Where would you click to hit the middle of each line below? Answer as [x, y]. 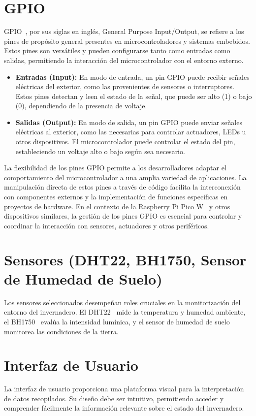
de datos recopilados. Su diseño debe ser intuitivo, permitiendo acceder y [114, 398]
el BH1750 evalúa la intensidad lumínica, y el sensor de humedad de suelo [117, 321]
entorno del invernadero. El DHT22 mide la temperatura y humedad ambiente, [125, 312]
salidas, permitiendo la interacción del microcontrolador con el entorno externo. [124, 60]
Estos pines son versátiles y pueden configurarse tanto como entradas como [117, 50]
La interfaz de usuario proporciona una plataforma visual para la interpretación [124, 389]
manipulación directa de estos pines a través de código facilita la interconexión [122, 187]
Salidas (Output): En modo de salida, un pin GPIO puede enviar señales [129, 122]
